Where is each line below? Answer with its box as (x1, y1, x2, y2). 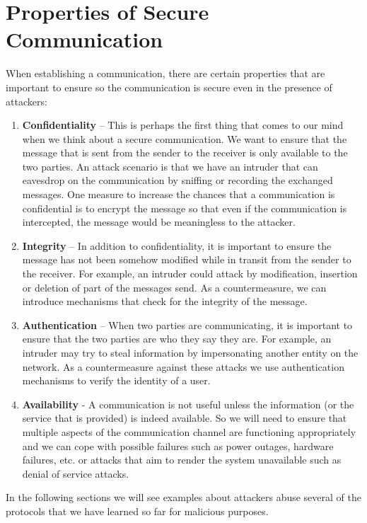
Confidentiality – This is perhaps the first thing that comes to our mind (22, 117, 344, 132)
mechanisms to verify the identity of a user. (22, 373, 211, 388)
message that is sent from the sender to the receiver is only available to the (22, 145, 348, 160)
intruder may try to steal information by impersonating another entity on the (22, 345, 359, 360)
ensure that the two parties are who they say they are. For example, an (22, 331, 332, 346)
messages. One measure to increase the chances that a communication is (22, 187, 335, 202)
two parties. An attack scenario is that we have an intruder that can (22, 159, 318, 173)
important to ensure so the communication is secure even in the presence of (6, 79, 332, 94)
